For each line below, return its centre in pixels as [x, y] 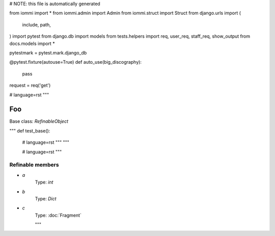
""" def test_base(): [30, 130]
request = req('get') [30, 85]
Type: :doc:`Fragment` [58, 215]
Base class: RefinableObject [39, 121]
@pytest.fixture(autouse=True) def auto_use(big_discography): [76, 62]
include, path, [36, 24]
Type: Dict [46, 198]
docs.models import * [32, 43]
